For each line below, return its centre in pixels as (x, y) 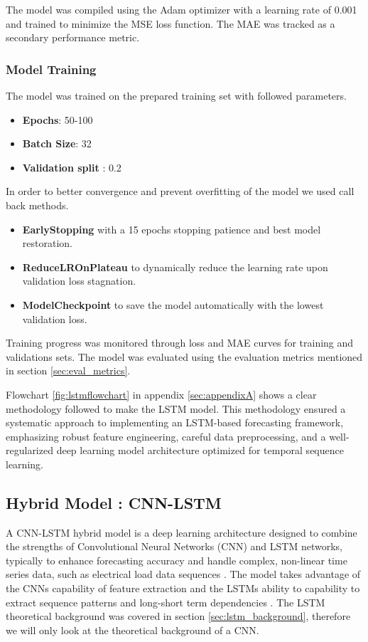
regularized (29, 450)
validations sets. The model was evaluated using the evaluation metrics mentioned (184, 356)
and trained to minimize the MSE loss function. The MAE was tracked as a (171, 23)
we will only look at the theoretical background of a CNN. (132, 630)
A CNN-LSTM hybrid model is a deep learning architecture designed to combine (182, 532)
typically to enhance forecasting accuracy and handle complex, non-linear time (177, 560)
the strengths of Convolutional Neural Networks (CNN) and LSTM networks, (174, 546)
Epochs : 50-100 (58, 119)
